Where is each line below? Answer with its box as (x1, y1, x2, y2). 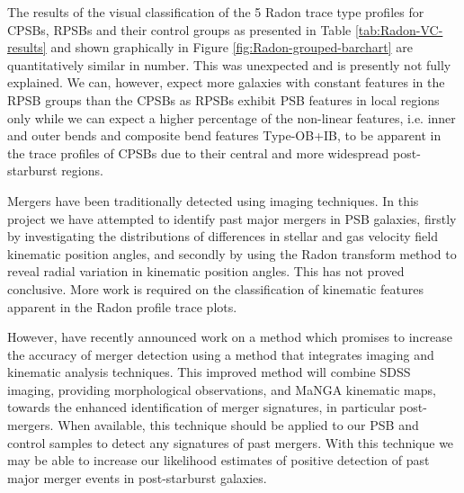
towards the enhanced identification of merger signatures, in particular (7, 398, 396, 417)
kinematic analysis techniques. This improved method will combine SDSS (7, 363, 411, 381)
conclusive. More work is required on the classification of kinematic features (7, 279, 424, 298)
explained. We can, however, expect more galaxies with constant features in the (7, 73, 445, 92)
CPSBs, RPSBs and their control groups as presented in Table (7, 20, 352, 39)
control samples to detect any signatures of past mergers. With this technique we (7, 433, 454, 452)
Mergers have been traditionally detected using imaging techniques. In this (7, 191, 419, 210)
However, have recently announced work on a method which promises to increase (7, 327, 453, 346)
